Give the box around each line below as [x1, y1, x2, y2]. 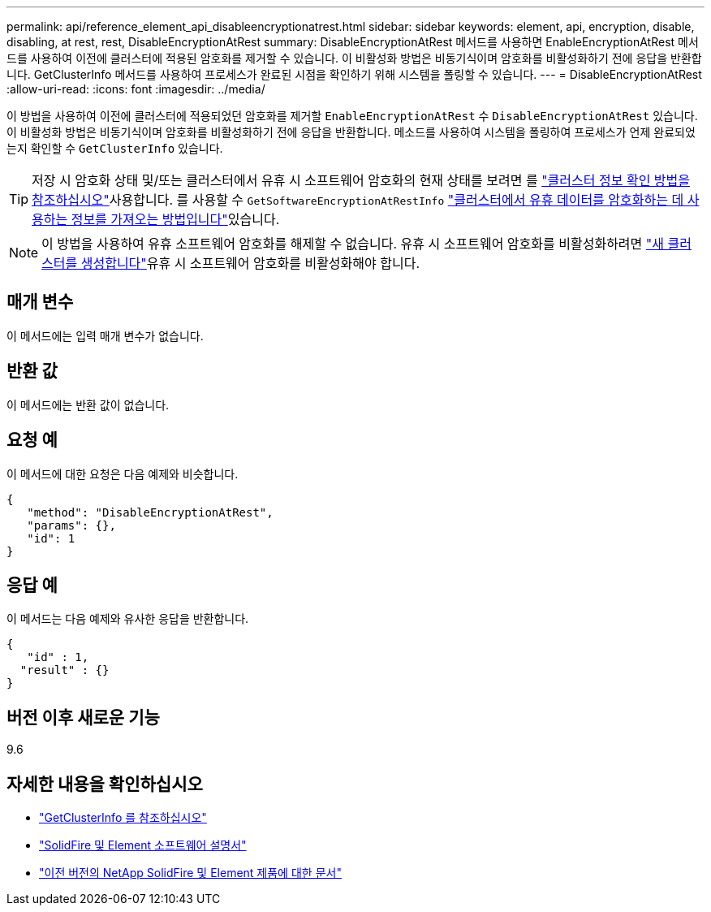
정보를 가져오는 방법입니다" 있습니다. [71, 211, 280, 227]
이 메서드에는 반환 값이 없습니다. [6, 397, 170, 412]
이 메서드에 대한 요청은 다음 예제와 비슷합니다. [6, 466, 239, 481]
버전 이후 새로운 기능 [6, 707, 160, 728]
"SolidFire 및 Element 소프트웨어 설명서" [39, 838, 247, 853]
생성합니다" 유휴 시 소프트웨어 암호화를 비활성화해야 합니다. [80, 255, 420, 271]
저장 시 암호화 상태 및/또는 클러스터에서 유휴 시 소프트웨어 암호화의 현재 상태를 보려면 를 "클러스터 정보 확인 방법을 [32, 172, 691, 188]
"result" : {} [19, 663, 110, 677]
